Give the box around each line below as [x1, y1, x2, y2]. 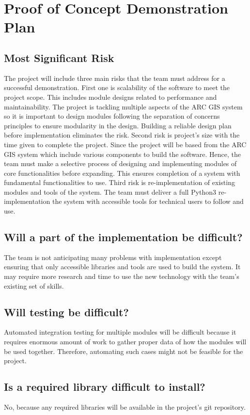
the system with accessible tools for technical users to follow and [52, 196, 244, 206]
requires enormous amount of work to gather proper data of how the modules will [4, 337, 247, 347]
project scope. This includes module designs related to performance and [4, 92, 217, 102]
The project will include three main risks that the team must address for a [4, 73, 225, 83]
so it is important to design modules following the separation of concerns [4, 111, 220, 121]
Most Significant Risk [4, 50, 114, 65]
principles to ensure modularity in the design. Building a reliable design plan [4, 120, 232, 130]
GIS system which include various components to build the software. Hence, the [4, 149, 241, 159]
